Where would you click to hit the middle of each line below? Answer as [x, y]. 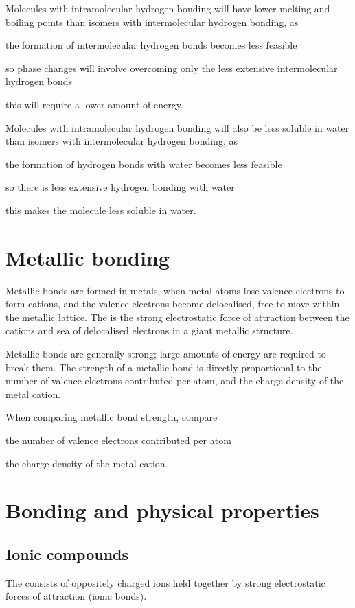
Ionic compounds [67, 553]
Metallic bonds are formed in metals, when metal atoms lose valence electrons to [175, 290]
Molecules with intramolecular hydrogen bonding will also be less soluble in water [177, 127]
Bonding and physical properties [162, 510]
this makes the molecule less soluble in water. [101, 210]
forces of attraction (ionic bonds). [76, 596]
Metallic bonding [88, 257]
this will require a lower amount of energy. [94, 104]
